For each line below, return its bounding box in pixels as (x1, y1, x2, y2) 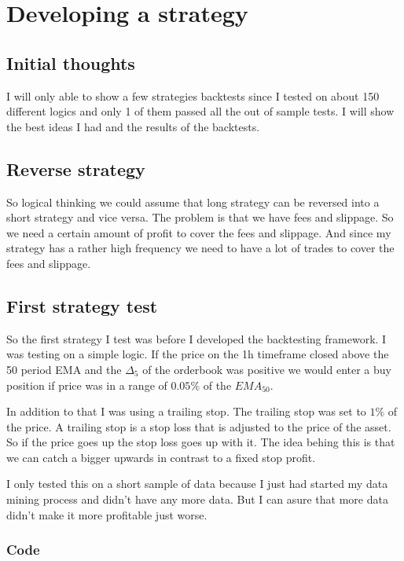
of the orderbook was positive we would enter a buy (142, 361, 391, 377)
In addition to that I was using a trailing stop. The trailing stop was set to (6, 403, 366, 420)
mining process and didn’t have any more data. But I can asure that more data (6, 491, 388, 508)
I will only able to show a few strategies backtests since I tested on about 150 (6, 87, 380, 104)
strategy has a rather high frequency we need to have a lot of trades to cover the (6, 240, 395, 256)
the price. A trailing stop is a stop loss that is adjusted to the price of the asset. (6, 418, 391, 434)
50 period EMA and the (6, 361, 122, 377)
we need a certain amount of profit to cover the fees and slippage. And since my (6, 224, 391, 240)
